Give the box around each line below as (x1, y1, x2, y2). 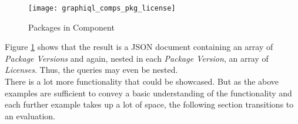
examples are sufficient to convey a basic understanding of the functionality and (5, 86, 292, 99)
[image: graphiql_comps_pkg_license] (28, 4, 176, 12)
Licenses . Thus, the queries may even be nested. (5, 63, 178, 76)
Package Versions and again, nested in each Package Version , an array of (5, 52, 269, 64)
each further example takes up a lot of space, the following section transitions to (5, 98, 294, 110)
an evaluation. (5, 109, 55, 122)
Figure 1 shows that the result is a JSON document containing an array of (5, 41, 273, 53)
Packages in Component (28, 21, 115, 33)
